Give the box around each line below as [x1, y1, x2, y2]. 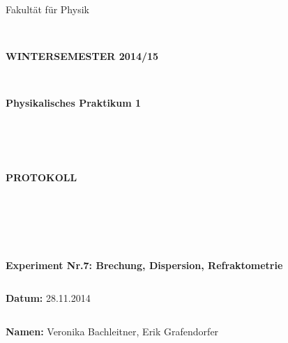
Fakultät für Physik [6, 2, 89, 16]
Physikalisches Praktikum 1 [6, 96, 142, 110]
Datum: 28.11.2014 [6, 291, 91, 305]
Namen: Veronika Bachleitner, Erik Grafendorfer [6, 323, 219, 338]
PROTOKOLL [6, 169, 77, 184]
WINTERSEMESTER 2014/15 [6, 49, 159, 63]
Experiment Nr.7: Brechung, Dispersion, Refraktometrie [6, 257, 283, 272]
